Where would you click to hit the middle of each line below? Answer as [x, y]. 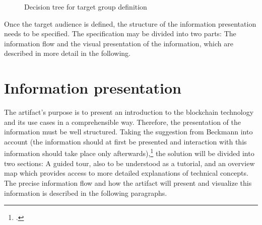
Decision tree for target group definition [86, 7]
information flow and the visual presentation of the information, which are [119, 43]
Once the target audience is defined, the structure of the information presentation [130, 23]
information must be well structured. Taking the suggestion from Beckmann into [128, 132]
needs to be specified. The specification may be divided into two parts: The [120, 33]
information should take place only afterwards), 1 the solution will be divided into [129, 153]
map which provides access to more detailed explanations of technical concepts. [126, 173]
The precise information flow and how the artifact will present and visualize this [128, 182]
